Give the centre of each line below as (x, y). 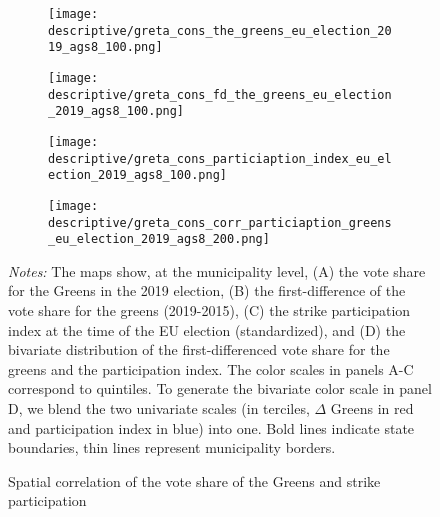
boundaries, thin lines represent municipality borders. (172, 447)
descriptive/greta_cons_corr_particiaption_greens (220, 222)
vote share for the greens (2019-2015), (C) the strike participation (209, 310)
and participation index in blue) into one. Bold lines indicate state (211, 427)
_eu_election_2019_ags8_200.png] (159, 239)
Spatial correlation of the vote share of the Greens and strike (194, 480)
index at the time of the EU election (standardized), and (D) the (207, 329)
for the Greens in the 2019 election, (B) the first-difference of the (207, 290)
